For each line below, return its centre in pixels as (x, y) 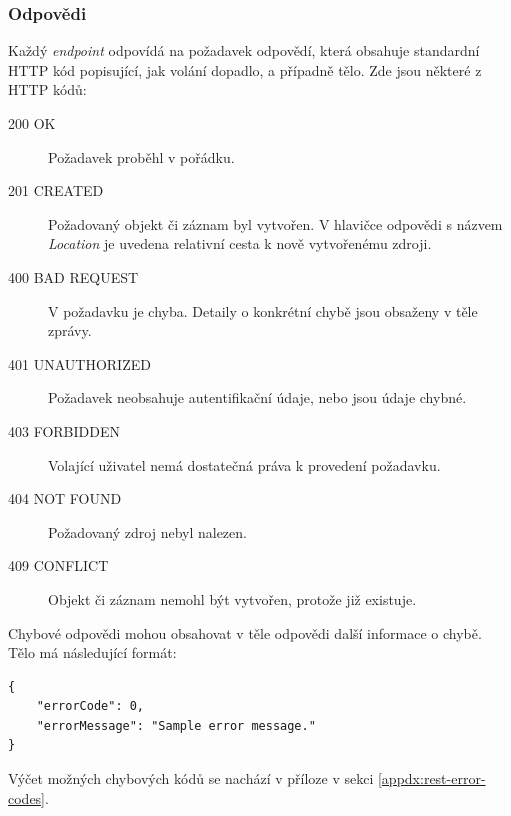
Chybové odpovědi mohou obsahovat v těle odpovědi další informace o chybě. (245, 632)
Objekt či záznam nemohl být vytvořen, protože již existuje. (232, 598)
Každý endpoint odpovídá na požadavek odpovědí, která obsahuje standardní (244, 50)
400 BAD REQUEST (73, 276)
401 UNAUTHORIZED (79, 363)
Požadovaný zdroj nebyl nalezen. (147, 531)
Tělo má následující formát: (92, 652)
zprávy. (70, 330)
